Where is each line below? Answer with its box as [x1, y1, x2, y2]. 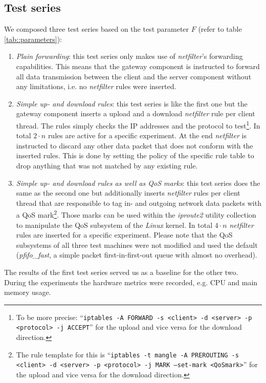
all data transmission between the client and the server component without [16, 71, 252, 81]
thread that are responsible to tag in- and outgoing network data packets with [16, 197, 261, 208]
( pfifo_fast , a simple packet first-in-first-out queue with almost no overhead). [16, 249, 257, 260]
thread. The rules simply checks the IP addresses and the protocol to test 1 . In [16, 118, 260, 131]
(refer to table [198, 24, 242, 34]
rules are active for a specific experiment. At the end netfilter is [48, 130, 247, 141]
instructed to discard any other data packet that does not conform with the [16, 140, 253, 151]
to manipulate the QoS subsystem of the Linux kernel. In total [16, 219, 213, 230]
